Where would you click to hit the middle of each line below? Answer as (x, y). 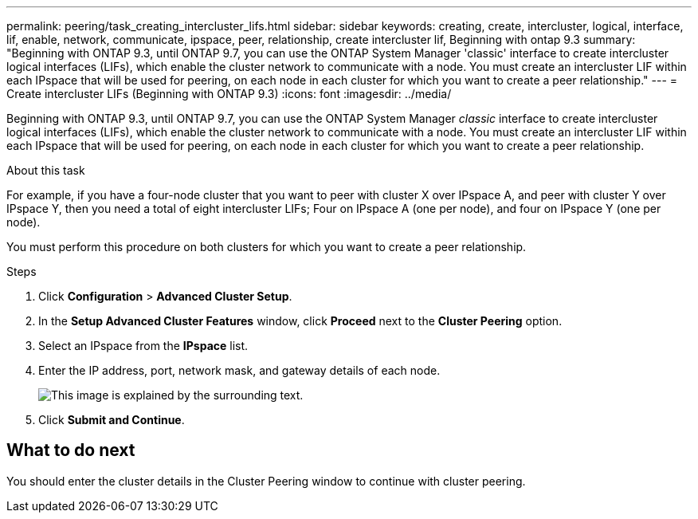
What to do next (71, 450)
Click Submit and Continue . (112, 420)
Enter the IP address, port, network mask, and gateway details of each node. (239, 370)
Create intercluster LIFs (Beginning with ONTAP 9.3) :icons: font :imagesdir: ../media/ (229, 94)
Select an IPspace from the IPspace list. (143, 346)
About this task (46, 170)
